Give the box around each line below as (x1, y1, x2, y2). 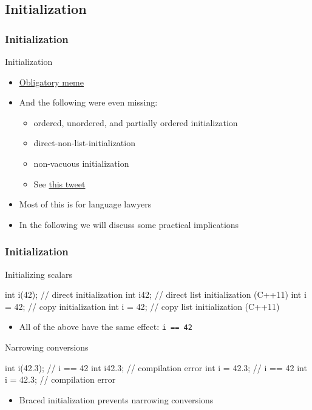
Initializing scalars (5, 267, 73, 280)
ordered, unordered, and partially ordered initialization (33, 116, 238, 129)
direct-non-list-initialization (33, 136, 135, 149)
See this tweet (33, 177, 86, 190)
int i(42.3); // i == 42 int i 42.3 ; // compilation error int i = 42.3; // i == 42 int (5, 361, 307, 374)
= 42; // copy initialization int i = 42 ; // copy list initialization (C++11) (5, 300, 280, 312)
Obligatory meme (19, 75, 84, 88)
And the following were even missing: (19, 96, 158, 109)
